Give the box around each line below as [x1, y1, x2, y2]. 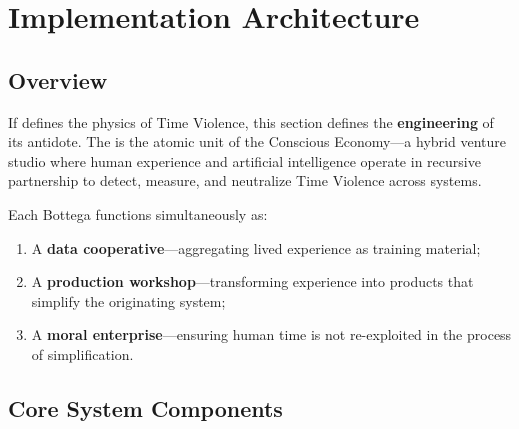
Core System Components [8, 392, 283, 423]
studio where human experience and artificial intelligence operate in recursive [8, 150, 481, 171]
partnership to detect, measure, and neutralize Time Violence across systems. [8, 170, 482, 191]
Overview [8, 64, 108, 95]
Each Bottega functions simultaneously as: [8, 203, 268, 224]
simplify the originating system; [31, 290, 226, 311]
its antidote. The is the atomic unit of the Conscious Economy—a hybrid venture [8, 131, 506, 152]
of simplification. [31, 343, 134, 364]
